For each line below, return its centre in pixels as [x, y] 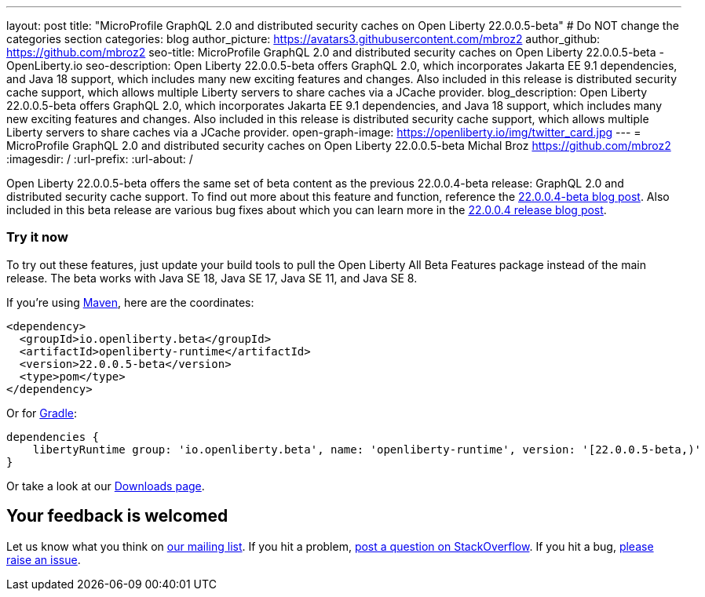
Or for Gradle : [42, 413]
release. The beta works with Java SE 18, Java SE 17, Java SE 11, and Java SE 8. [212, 278]
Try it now [37, 237]
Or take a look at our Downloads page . [106, 486]
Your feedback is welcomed [117, 516]
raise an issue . [44, 559]
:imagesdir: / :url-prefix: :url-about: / [100, 159]
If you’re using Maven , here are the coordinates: [130, 302]
